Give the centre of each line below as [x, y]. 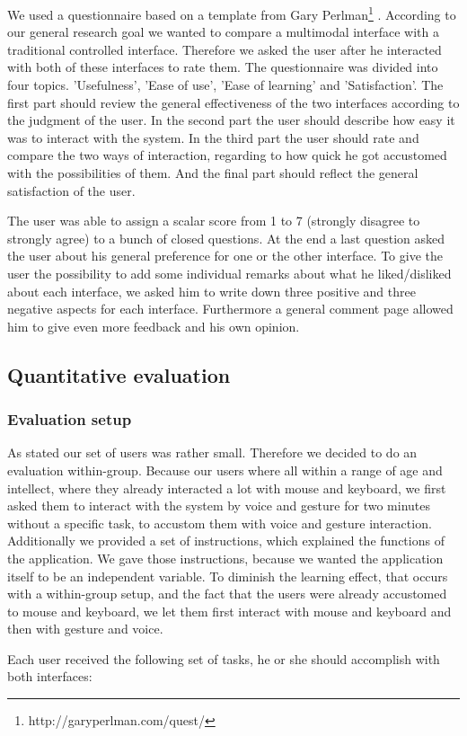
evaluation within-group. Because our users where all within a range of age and [225, 470]
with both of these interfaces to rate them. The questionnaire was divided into [223, 67]
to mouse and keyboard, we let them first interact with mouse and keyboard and [229, 611]
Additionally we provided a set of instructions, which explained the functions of [226, 541]
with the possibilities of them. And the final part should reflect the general [213, 173]
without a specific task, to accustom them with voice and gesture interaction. [220, 523]
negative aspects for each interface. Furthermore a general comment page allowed [230, 309]
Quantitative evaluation [119, 374]
